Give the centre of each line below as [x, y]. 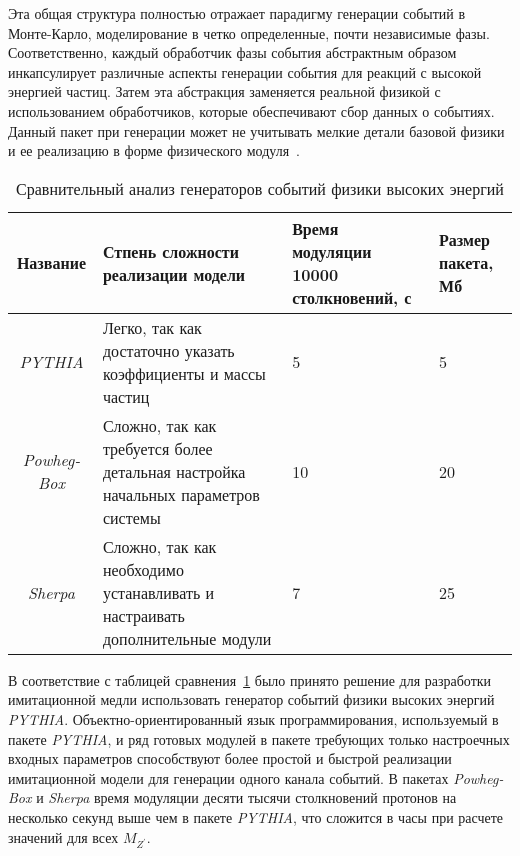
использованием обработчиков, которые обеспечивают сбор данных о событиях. [251, 110]
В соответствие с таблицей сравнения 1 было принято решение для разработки [250, 679]
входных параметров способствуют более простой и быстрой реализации [230, 758]
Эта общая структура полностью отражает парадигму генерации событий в [237, 13]
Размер [464, 240]
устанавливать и [158, 592]
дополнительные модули [187, 638]
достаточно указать [168, 350]
